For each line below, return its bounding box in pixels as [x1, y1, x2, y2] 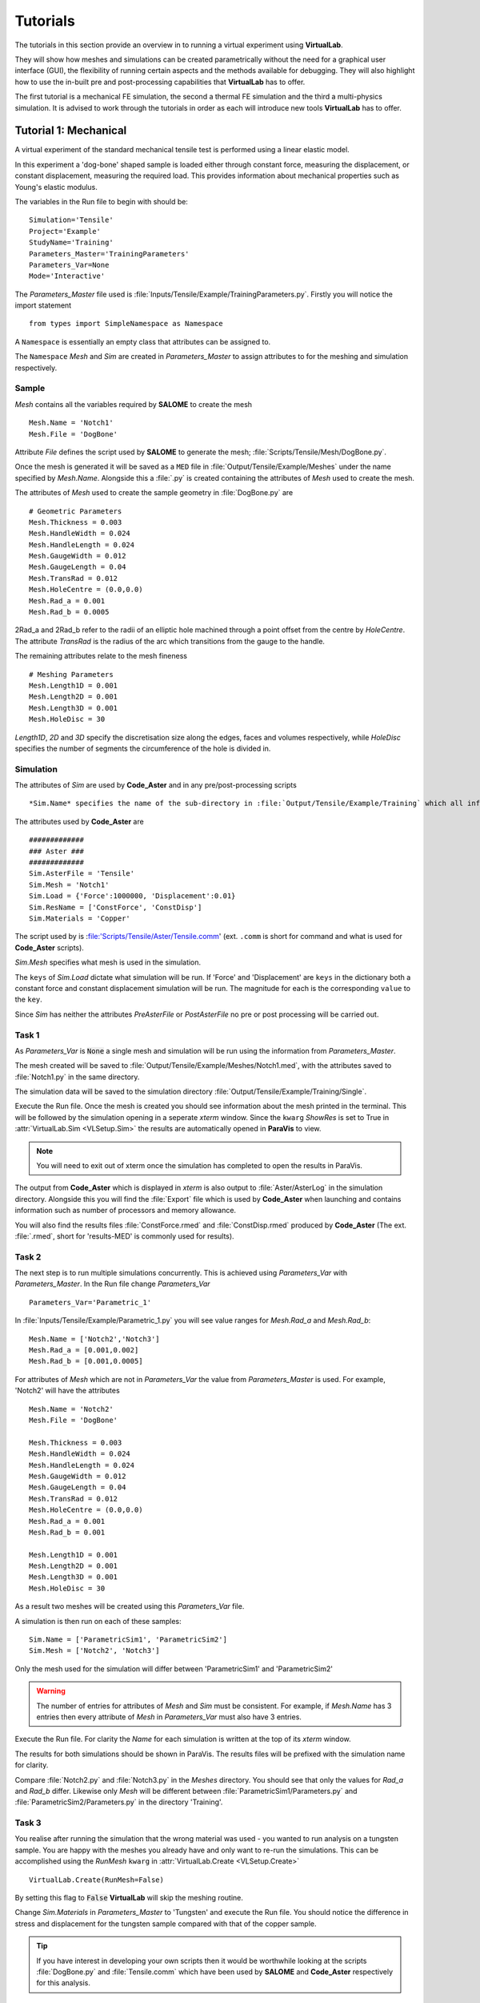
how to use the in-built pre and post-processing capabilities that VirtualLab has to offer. [14, 77, 306, 87]
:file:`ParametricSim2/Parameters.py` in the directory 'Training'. [14, 1797, 223, 1807]
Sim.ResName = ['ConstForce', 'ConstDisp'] [29, 902, 202, 912]
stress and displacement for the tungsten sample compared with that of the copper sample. [14, 1919, 317, 1928]
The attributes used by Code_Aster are [14, 816, 144, 826]
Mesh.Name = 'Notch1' [29, 418, 114, 428]
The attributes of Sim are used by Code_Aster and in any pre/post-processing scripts [14, 780, 298, 790]
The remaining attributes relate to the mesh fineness [14, 651, 188, 661]
